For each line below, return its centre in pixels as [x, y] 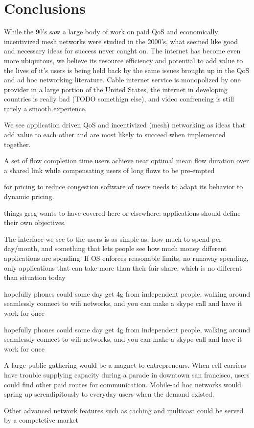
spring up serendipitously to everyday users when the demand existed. [109, 394]
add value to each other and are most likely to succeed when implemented [115, 135]
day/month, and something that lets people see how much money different [115, 248]
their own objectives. [35, 222]
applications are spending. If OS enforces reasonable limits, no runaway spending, [126, 258]
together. [17, 144]
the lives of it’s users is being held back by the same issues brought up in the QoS [127, 70]
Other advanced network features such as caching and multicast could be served [124, 410]
